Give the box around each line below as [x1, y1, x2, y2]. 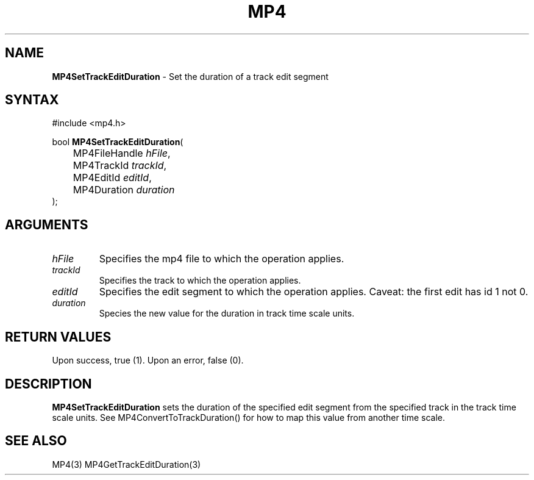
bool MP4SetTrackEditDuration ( [52, 137, 183, 148]
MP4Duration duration [73, 184, 175, 196]
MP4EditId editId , [73, 171, 152, 184]
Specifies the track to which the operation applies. [99, 275, 301, 286]
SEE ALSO [5, 433, 67, 449]
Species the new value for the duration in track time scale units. [99, 308, 355, 319]
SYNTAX [5, 92, 59, 108]
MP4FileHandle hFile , [73, 147, 171, 160]
